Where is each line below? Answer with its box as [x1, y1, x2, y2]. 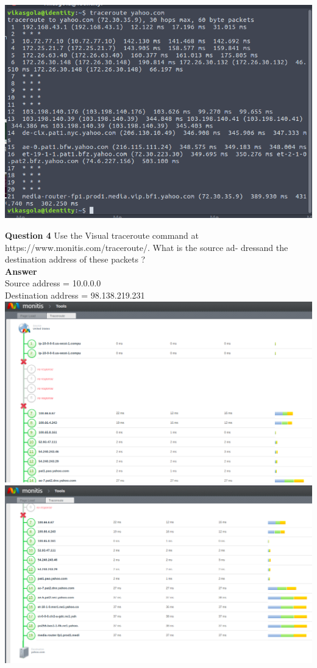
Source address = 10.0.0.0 [5, 277, 101, 289]
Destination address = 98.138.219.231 [5, 289, 145, 302]
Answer [5, 264, 37, 277]
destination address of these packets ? [5, 253, 146, 266]
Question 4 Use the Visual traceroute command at [5, 229, 199, 242]
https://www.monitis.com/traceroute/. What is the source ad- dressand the [5, 241, 288, 253]
